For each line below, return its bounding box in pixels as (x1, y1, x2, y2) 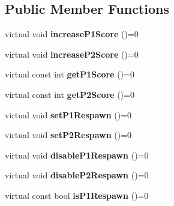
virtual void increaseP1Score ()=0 (5, 28, 139, 40)
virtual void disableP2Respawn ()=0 (5, 169, 149, 181)
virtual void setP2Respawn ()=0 (5, 129, 132, 141)
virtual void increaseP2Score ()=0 (5, 47, 139, 60)
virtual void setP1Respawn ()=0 (5, 108, 132, 121)
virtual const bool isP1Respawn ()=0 (5, 189, 149, 201)
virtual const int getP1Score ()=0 (5, 68, 134, 80)
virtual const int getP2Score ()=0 (5, 88, 134, 100)
